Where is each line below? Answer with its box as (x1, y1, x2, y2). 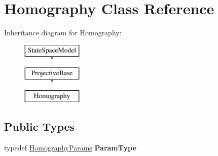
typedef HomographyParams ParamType (4, 142, 136, 152)
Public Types (4, 119, 75, 134)
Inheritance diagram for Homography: (4, 27, 122, 38)
